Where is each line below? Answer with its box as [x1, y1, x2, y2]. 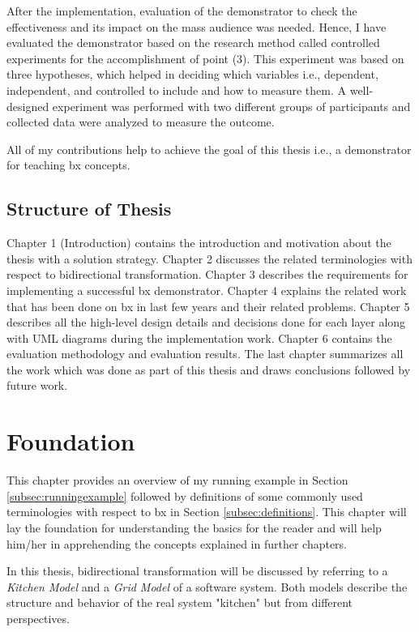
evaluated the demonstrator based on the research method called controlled [6, 34, 380, 51]
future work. [6, 377, 68, 394]
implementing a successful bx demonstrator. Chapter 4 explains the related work [6, 281, 407, 298]
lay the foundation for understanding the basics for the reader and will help [6, 519, 382, 536]
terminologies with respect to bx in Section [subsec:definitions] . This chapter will [6, 503, 407, 520]
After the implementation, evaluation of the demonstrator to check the [6, 2, 357, 19]
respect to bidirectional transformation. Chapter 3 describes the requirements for [6, 266, 408, 283]
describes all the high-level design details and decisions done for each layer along [6, 314, 406, 331]
